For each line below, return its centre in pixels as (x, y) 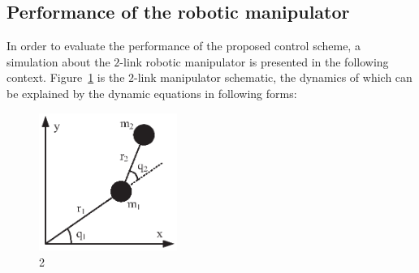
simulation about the (58, 61)
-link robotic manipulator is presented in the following (254, 61)
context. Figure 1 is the (66, 77)
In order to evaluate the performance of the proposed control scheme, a (184, 46)
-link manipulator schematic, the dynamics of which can (273, 77)
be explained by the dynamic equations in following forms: (152, 93)
